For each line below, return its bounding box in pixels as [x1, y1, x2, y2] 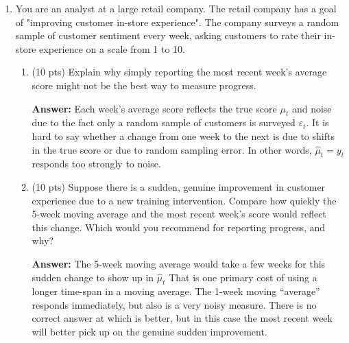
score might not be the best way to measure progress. [32, 78, 256, 92]
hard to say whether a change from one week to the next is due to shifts [32, 128, 335, 143]
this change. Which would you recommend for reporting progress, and [32, 220, 326, 234]
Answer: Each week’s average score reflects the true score [32, 101, 277, 115]
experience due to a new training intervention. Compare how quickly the [32, 193, 337, 207]
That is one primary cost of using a [169, 270, 317, 284]
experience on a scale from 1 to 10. [39, 41, 185, 56]
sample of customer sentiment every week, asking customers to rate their [15, 28, 321, 43]
